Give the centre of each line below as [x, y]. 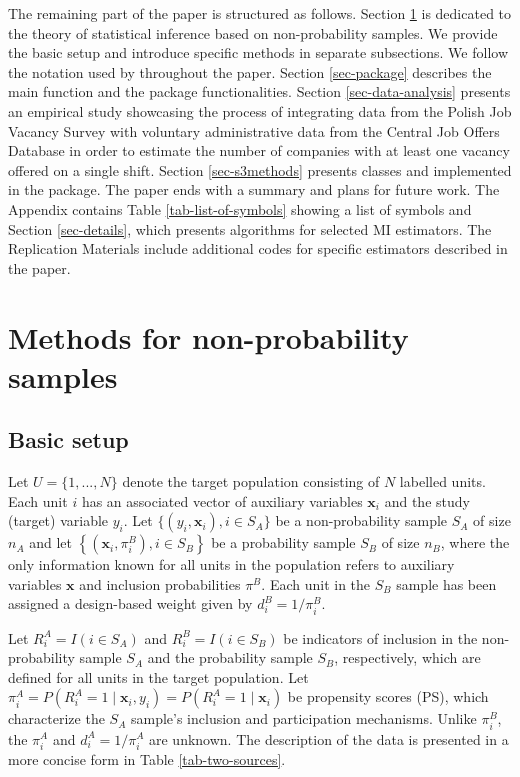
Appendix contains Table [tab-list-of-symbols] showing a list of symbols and [240, 208]
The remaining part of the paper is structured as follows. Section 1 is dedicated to [260, 13]
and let [50, 542]
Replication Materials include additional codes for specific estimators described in [258, 248]
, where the [475, 542]
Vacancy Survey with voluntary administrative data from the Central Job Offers [254, 130]
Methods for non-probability [208, 336]
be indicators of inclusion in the [380, 637]
